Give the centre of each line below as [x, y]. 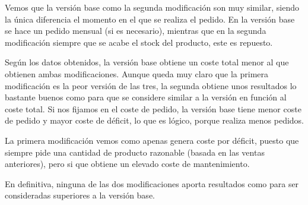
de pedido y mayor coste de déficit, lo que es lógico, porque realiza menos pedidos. [154, 120]
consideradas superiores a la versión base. [80, 195]
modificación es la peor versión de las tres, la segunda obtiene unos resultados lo [151, 85]
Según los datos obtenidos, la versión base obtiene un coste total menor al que [147, 62]
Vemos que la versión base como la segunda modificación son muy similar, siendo [152, 7]
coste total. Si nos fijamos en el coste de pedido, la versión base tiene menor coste [153, 108]
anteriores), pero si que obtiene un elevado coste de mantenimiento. [127, 164]
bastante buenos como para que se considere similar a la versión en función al [146, 97]
